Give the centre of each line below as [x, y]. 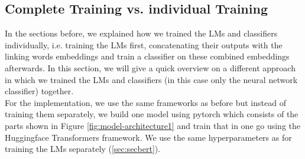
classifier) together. [39, 91]
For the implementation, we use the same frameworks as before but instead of [145, 102]
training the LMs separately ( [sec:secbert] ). [83, 149]
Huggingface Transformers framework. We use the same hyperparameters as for [148, 137]
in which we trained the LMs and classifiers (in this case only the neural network [151, 79]
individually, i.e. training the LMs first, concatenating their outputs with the [144, 44]
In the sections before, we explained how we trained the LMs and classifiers [141, 33]
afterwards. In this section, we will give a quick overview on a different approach [150, 67]
